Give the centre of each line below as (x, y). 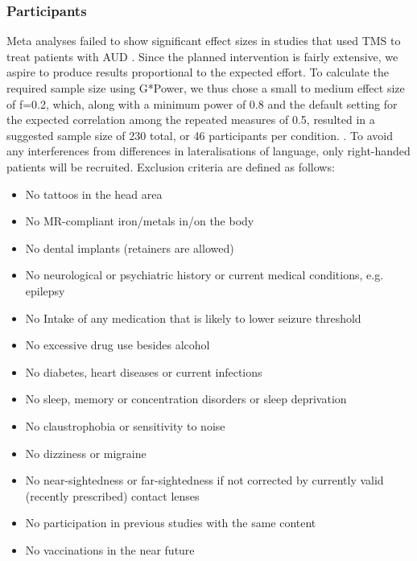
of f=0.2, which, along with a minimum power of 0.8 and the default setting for (202, 103)
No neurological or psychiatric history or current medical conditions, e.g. (204, 275)
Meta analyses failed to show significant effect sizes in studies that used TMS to (204, 41)
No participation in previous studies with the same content (171, 523)
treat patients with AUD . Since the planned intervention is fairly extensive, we (202, 56)
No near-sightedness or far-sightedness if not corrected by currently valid (204, 480)
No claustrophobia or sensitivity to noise (125, 425)
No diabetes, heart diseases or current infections (144, 371)
